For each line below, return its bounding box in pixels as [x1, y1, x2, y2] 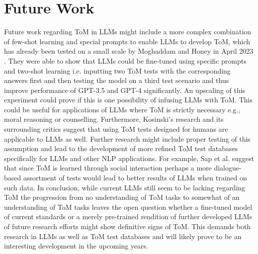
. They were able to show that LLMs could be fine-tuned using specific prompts [4, 55, 247, 66]
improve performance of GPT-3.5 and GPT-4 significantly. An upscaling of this [4, 85, 246, 95]
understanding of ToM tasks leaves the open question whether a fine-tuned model [4, 201, 253, 212]
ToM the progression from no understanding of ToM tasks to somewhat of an [4, 192, 240, 202]
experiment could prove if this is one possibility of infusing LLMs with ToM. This [4, 94, 253, 105]
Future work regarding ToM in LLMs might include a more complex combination [4, 26, 252, 37]
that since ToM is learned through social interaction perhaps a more [4, 163, 212, 173]
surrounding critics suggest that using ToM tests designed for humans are [4, 124, 228, 134]
